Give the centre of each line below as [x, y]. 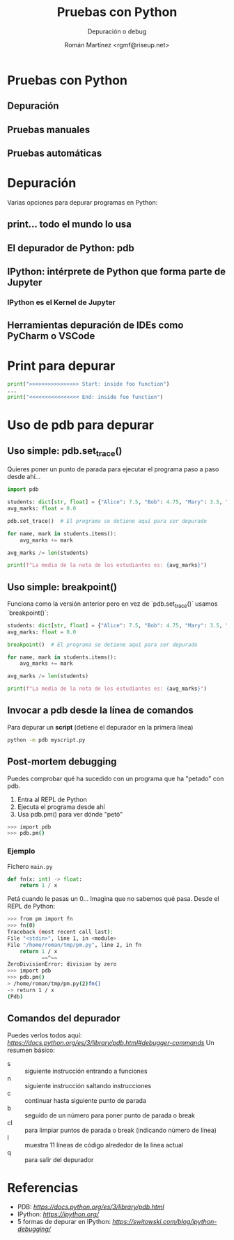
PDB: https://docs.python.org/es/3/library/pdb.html [91, 1207]
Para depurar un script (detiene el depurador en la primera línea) [100, 727]
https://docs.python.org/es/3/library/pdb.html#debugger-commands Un [111, 1042]
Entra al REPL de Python [52, 799]
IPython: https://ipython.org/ [58, 1214]
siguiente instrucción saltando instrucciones [88, 1085]
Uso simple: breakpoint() [62, 587]
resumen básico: [31, 1050]
